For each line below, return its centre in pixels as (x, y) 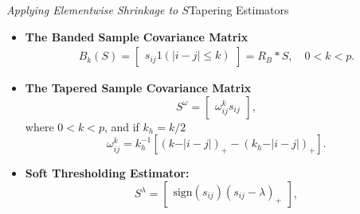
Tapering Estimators (239, 10)
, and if (121, 126)
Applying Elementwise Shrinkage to (92, 10)
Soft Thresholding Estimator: (107, 173)
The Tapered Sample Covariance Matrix (138, 88)
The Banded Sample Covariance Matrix (137, 36)
